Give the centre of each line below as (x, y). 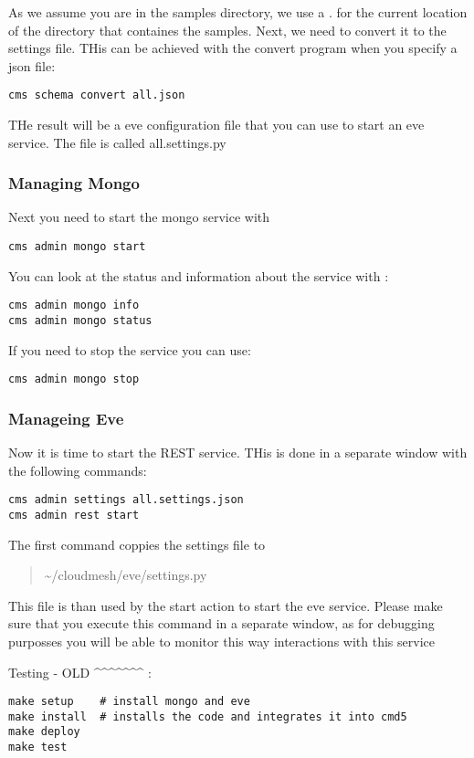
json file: (32, 65)
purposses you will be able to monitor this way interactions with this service (221, 641)
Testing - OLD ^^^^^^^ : (80, 672)
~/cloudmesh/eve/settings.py (126, 575)
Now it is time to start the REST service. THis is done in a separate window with (238, 453)
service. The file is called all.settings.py (117, 142)
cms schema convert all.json (97, 95)
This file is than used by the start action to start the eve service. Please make (226, 605)
